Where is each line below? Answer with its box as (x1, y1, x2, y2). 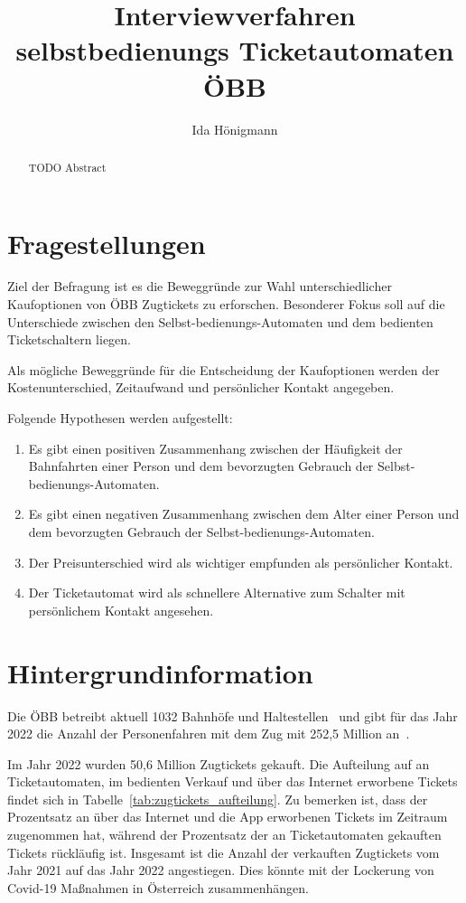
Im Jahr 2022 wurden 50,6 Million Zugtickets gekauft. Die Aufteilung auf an (7, 754, 430, 773)
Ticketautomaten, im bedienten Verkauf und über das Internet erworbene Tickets (7, 772, 458, 791)
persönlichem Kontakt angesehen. (28, 600, 214, 619)
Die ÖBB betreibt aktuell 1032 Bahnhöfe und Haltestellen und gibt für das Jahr (7, 706, 458, 725)
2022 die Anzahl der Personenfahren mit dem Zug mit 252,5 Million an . (7, 724, 410, 743)
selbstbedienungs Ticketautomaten (15, 32, 454, 69)
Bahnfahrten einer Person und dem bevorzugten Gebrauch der (28, 456, 374, 475)
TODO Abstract (28, 159, 107, 174)
